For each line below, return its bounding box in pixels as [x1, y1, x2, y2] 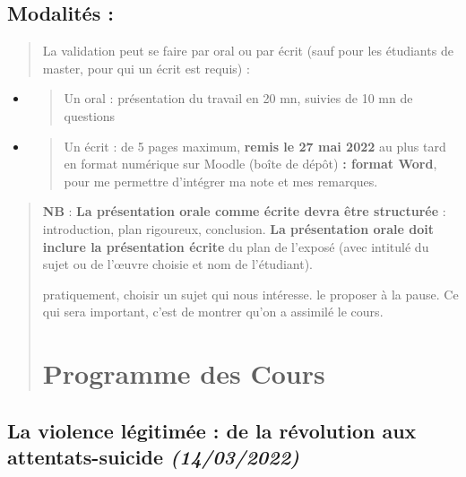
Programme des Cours [42, 355, 325, 392]
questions [64, 106, 116, 125]
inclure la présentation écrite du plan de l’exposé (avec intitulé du [42, 237, 429, 256]
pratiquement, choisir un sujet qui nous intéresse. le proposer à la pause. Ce [42, 284, 459, 303]
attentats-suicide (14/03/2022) [7, 443, 300, 471]
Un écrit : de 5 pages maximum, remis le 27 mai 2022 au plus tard [64, 136, 446, 155]
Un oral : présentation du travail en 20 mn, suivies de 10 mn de [64, 89, 413, 108]
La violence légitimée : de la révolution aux [7, 416, 417, 444]
